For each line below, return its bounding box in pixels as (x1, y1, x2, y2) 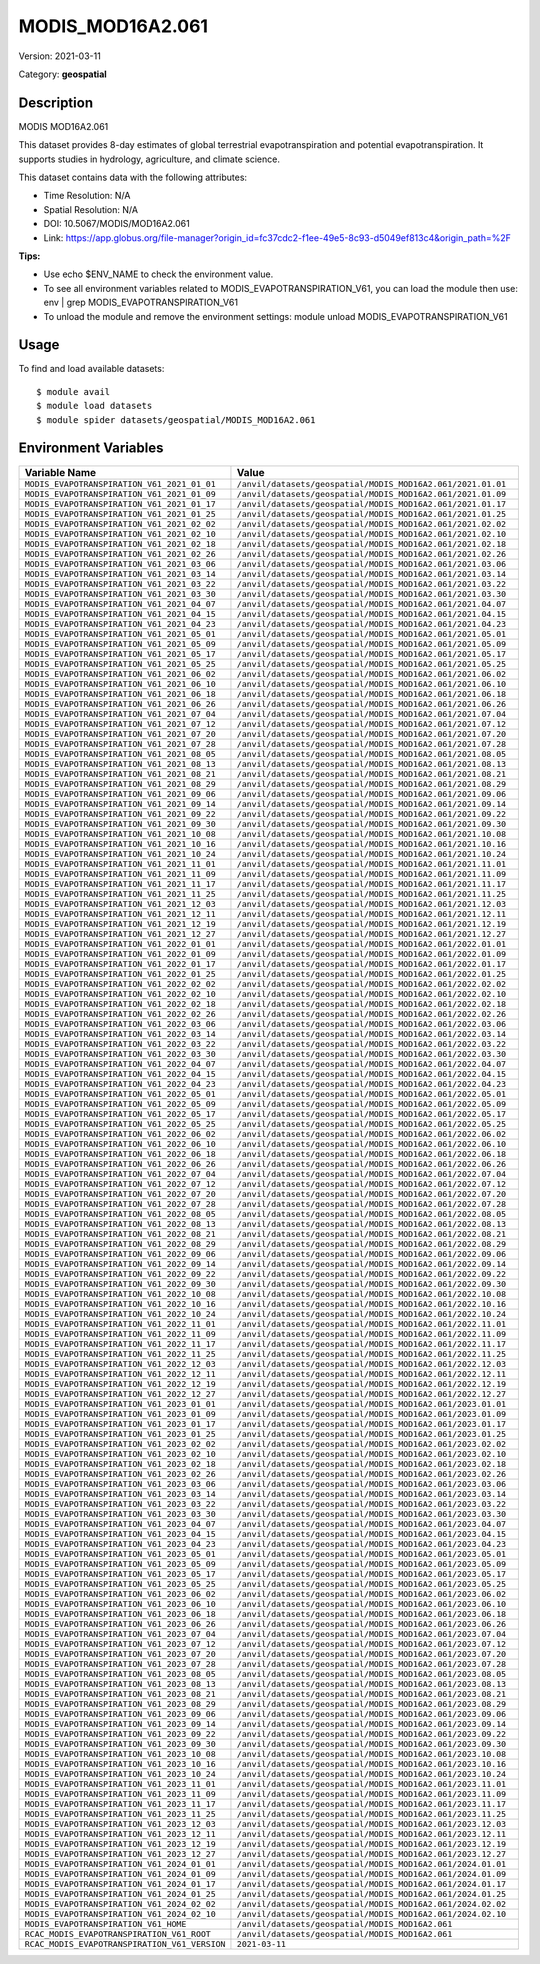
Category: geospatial (18, 68, 107, 80)
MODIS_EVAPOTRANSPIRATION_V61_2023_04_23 (24, 1538, 216, 1549)
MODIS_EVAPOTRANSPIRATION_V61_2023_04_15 (24, 1528, 216, 1539)
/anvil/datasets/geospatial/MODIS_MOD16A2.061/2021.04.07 (236, 598, 507, 609)
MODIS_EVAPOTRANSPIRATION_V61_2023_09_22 (24, 1728, 216, 1739)
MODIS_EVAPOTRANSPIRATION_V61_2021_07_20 (24, 728, 216, 739)
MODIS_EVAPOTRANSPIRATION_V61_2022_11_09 (24, 1328, 216, 1339)
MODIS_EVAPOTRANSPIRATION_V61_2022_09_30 (24, 1278, 216, 1289)
